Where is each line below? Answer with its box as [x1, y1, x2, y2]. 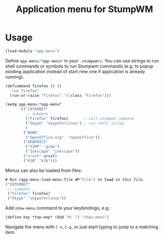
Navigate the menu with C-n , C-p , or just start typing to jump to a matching [5, 224, 158, 230]
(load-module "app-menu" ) [5, 48, 59, 53]
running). [5, 74, 24, 80]
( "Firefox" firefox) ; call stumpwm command [25, 116, 134, 122]
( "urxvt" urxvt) [23, 154, 57, 159]
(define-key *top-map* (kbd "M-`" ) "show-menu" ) [5, 215, 109, 220]
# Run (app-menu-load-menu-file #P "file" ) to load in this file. [5, 177, 145, 182]
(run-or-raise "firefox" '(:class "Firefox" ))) [10, 93, 112, 98]
